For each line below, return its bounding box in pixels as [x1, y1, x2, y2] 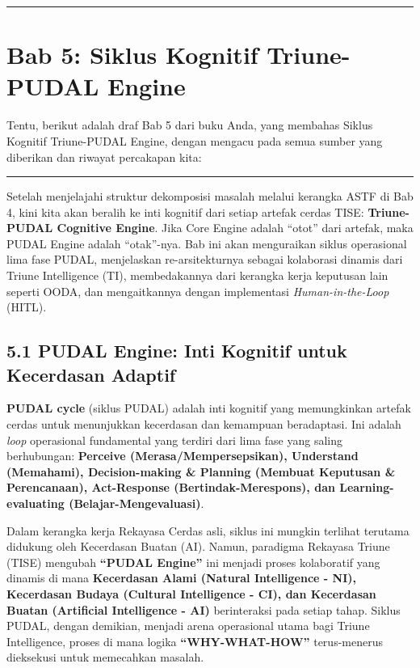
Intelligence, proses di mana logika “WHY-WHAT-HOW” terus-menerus [6, 632, 383, 649]
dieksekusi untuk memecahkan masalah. [6, 649, 204, 666]
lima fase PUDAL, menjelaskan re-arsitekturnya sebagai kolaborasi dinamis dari [6, 251, 403, 268]
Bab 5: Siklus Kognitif [6, 38, 258, 71]
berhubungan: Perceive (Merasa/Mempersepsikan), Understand [6, 447, 359, 464]
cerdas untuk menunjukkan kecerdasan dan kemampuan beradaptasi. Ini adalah [6, 416, 401, 433]
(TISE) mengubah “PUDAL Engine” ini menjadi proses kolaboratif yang [6, 553, 380, 570]
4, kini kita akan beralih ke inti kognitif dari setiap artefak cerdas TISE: [6, 203, 364, 220]
